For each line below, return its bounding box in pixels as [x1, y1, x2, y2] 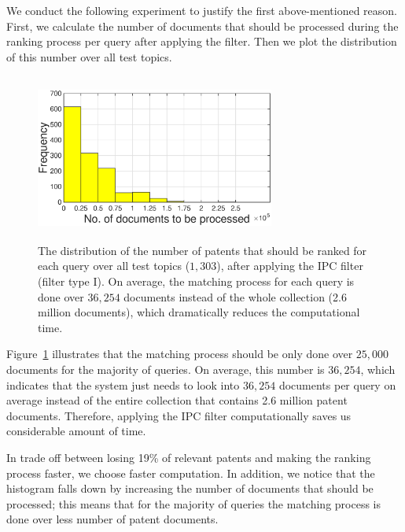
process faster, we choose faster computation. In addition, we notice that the [6, 464, 375, 481]
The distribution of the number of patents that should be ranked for [38, 242, 367, 258]
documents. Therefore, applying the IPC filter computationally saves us [6, 407, 352, 423]
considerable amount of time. [6, 423, 146, 439]
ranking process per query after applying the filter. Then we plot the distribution [6, 33, 397, 50]
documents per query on [278, 376, 396, 393]
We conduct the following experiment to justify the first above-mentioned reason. [6, 2, 397, 18]
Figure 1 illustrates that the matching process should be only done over [6, 345, 353, 362]
